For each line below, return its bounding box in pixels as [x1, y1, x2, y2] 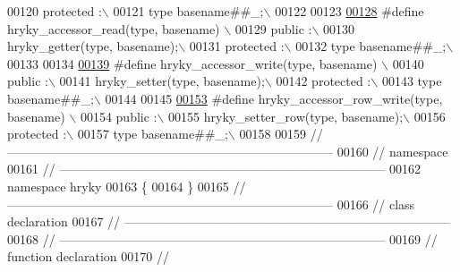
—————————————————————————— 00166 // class [7, 194, 415, 213]
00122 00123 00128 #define [275, 2, 424, 20]
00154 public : [80, 106, 158, 125]
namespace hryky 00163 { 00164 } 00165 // [7, 176, 246, 195]
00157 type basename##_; [77, 124, 228, 143]
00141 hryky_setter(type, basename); [59, 72, 265, 90]
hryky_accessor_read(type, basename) [7, 19, 220, 38]
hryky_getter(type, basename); [7, 37, 179, 55]
